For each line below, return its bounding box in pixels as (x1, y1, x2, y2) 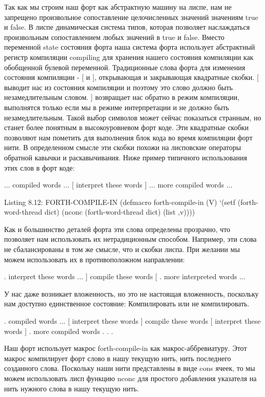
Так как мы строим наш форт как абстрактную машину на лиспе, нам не (4, 2, 232, 12)
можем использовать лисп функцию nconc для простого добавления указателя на (4, 373, 257, 383)
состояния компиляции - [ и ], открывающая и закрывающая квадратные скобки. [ (4, 72, 259, 82)
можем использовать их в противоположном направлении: (4, 254, 185, 264)
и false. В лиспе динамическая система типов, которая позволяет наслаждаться (4, 22, 250, 32)
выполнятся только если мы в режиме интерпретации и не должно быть (4, 101, 229, 112)
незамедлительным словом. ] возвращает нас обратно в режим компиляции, (4, 92, 239, 102)
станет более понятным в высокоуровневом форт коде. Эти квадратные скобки (4, 122, 249, 133)
